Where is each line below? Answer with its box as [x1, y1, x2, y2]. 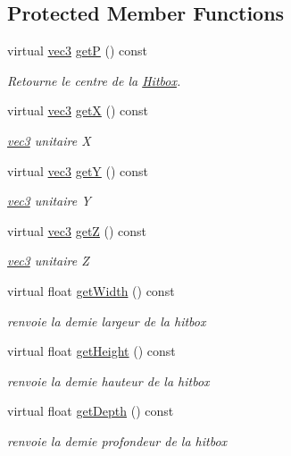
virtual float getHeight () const [7, 342, 176, 360]
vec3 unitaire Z [7, 251, 89, 270]
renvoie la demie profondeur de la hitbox [7, 431, 228, 450]
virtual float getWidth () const [7, 281, 175, 300]
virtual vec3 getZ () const [7, 221, 147, 240]
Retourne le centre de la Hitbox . [7, 71, 181, 89]
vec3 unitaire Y [7, 191, 91, 210]
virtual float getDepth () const [7, 401, 174, 420]
